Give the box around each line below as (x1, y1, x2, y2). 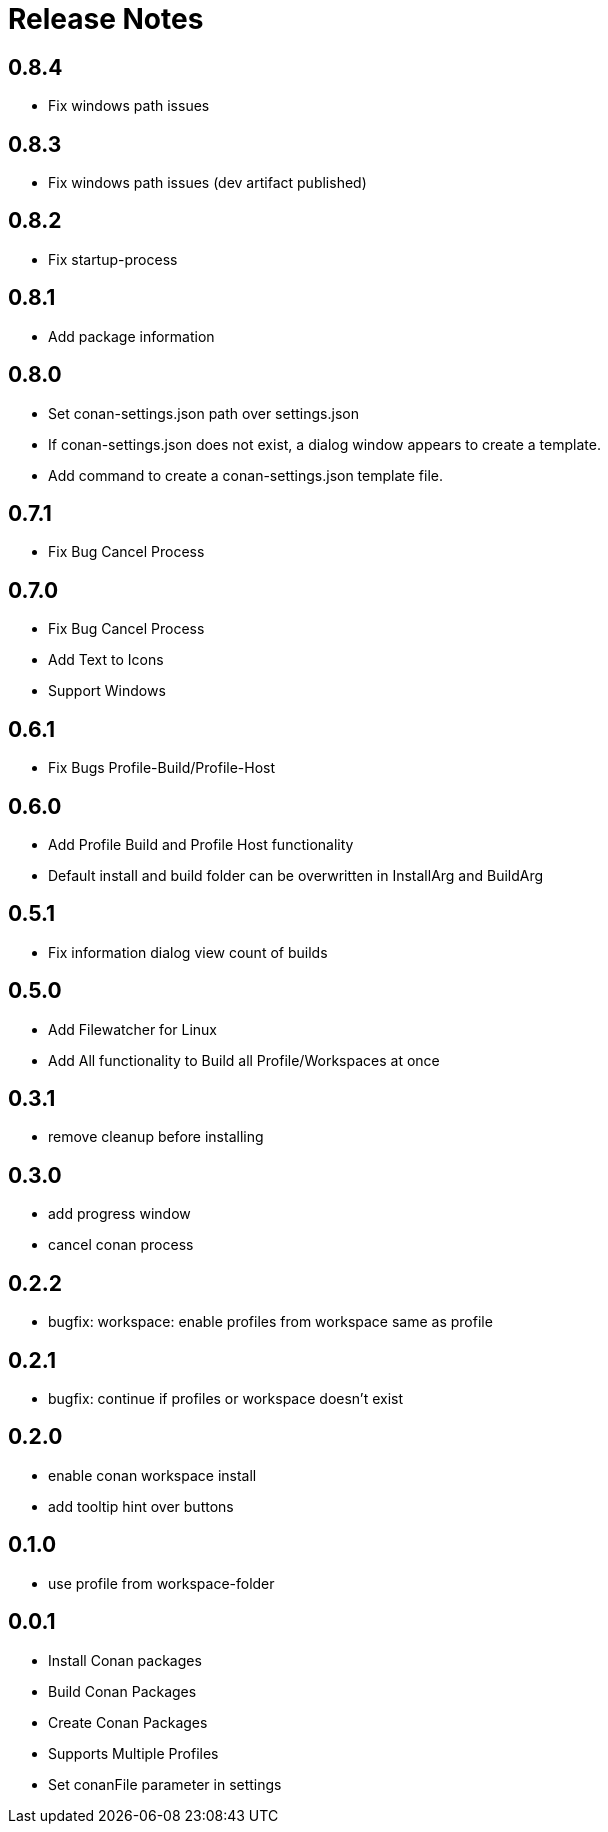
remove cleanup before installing (48, 1128, 264, 1146)
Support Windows (48, 682, 166, 700)
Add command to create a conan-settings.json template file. (48, 466, 444, 484)
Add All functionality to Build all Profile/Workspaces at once (48, 1051, 440, 1069)
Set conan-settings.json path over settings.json (48, 404, 359, 422)
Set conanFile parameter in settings (48, 1775, 282, 1793)
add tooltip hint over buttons (48, 1497, 234, 1515)
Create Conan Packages (48, 1713, 208, 1731)
